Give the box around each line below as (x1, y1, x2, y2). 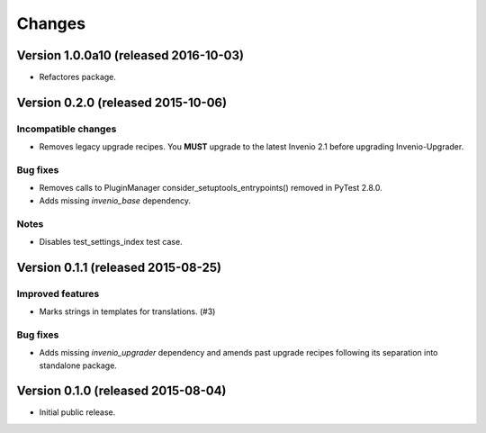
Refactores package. (39, 72, 117, 83)
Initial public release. (39, 407, 116, 418)
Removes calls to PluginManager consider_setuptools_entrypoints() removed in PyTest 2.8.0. (39, 183, 382, 194)
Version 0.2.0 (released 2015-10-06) (16, 95, 228, 110)
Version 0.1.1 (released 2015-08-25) (16, 259, 222, 275)
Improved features (16, 287, 100, 300)
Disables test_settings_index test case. (39, 236, 184, 247)
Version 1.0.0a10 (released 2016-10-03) (16, 48, 245, 63)
